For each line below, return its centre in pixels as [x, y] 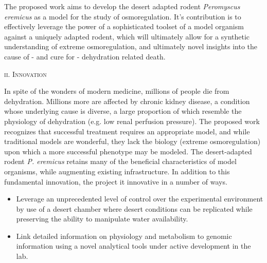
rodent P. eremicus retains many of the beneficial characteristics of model [120, 161]
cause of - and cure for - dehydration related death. [85, 56]
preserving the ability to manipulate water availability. [102, 219]
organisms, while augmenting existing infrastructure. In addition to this [117, 171]
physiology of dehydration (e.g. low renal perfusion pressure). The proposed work [132, 121]
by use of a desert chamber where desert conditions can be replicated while [134, 208]
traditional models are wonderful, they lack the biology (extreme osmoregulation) [132, 141]
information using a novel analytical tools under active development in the [133, 246]
